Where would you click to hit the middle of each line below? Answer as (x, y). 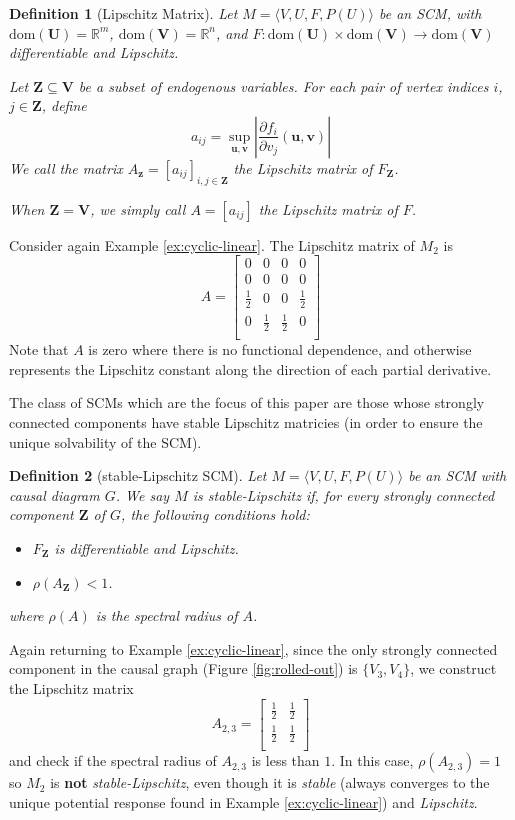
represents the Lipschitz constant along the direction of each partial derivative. (250, 368)
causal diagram (54, 494)
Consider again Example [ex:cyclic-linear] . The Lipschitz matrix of (212, 244)
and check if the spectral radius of (113, 760)
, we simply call (138, 208)
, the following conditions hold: (215, 514)
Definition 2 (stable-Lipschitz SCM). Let (138, 475)
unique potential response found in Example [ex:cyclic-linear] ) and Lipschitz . (243, 801)
